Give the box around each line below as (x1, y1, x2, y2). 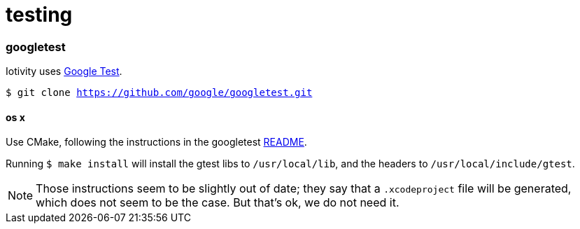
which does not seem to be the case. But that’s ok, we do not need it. (36, 195, 399, 210)
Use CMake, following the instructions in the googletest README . (6, 136, 307, 148)
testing (6, 3, 73, 27)
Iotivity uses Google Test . (6, 65, 122, 78)
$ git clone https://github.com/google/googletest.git (6, 87, 313, 99)
